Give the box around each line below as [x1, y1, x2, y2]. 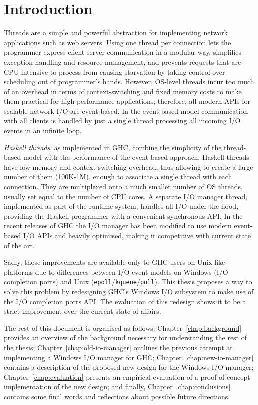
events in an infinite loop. [4, 125, 82, 136]
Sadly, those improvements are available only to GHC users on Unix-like [4, 257, 225, 267]
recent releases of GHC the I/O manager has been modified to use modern [4, 220, 232, 231]
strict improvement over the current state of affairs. [4, 306, 161, 316]
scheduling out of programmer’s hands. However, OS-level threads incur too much [4, 76, 254, 87]
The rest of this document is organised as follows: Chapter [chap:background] [4, 322, 242, 333]
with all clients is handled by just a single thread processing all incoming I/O [4, 115, 241, 126]
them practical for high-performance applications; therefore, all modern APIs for [4, 96, 251, 106]
